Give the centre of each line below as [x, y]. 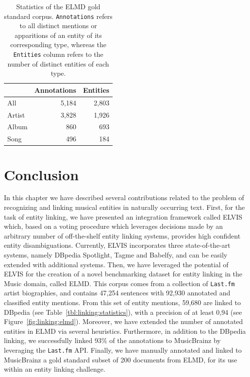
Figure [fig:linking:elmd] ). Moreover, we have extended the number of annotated [124, 321]
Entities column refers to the [58, 54]
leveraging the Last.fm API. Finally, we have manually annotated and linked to [123, 350]
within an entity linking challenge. [55, 369]
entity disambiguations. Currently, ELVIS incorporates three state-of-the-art [117, 245]
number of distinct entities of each [58, 63]
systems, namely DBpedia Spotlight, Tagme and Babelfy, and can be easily [116, 255]
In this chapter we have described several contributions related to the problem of [124, 197]
